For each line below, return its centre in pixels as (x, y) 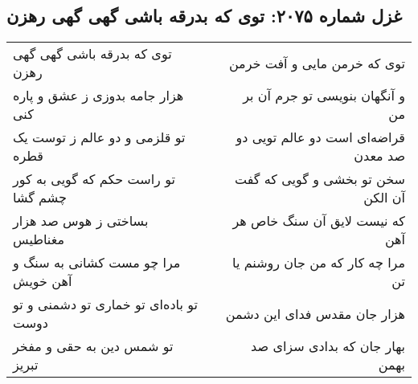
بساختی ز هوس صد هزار (81, 221)
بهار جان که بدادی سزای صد (328, 346)
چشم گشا (40, 198)
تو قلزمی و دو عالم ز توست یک (99, 137)
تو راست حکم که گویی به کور (94, 179)
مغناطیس (39, 239)
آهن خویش (43, 281)
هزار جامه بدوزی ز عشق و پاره (98, 96)
